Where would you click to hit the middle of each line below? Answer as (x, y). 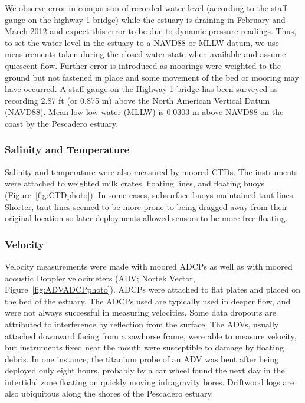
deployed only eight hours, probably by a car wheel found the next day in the (145, 370)
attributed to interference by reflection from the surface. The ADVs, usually (142, 324)
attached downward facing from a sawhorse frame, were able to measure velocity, (151, 335)
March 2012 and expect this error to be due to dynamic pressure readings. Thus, (151, 31)
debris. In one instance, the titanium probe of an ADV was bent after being (142, 358)
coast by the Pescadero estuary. (62, 123)
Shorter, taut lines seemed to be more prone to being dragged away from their (146, 206)
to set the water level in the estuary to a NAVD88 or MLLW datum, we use (142, 42)
